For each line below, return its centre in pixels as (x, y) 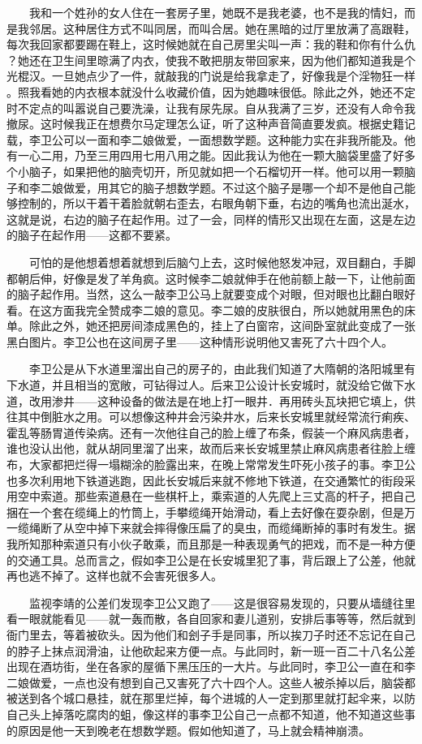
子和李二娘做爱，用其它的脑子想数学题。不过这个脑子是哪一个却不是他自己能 (211, 187)
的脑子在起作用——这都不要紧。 (92, 235)
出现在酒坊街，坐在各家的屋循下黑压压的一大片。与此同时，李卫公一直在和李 (211, 667)
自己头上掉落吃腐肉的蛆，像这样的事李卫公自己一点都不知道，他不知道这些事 (211, 714)
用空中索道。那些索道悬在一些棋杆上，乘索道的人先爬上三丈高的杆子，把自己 (211, 496)
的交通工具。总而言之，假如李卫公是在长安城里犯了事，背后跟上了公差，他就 (211, 559)
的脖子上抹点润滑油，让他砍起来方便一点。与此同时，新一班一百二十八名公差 (211, 650)
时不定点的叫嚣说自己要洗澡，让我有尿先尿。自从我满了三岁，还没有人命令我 (211, 108)
